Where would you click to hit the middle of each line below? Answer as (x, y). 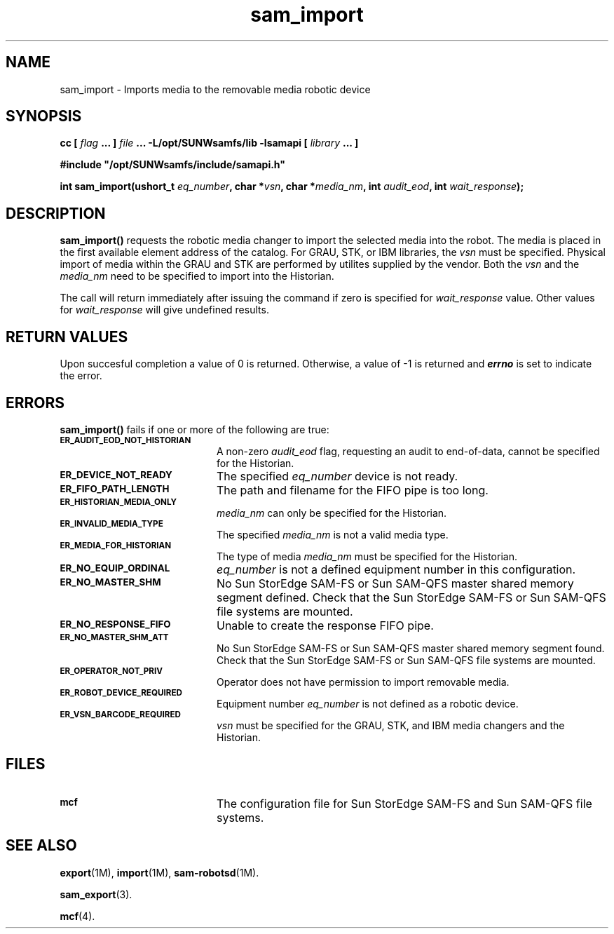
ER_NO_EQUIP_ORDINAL (115, 568)
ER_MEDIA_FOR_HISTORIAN (116, 545)
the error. (81, 376)
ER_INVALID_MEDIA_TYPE (111, 523)
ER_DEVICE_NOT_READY (116, 474)
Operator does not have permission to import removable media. (363, 682)
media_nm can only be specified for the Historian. (332, 513)
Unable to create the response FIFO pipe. (325, 625)
